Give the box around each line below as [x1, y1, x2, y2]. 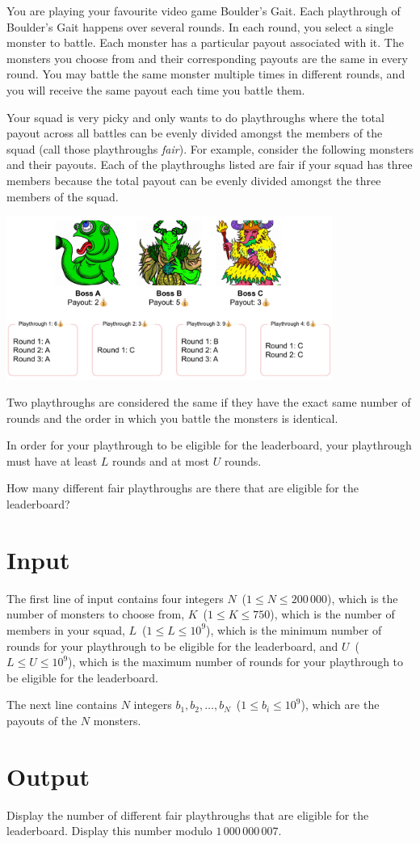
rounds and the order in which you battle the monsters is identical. [6, 409, 338, 426]
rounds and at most [112, 452, 209, 469]
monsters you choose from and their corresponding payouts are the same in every [6, 49, 408, 66]
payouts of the [6, 711, 78, 728]
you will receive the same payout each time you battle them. [6, 81, 305, 98]
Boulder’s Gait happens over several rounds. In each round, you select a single [6, 18, 393, 35]
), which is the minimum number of [206, 621, 382, 638]
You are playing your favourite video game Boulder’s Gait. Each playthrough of [6, 2, 401, 19]
